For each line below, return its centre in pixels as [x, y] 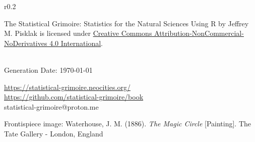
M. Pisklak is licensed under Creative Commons [78, 33]
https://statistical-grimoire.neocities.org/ [67, 87]
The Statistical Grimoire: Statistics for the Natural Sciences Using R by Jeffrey [126, 23]
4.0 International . [76, 43]
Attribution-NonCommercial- [199, 33]
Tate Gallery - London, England [54, 133]
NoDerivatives [26, 43]
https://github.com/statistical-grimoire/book [74, 97]
